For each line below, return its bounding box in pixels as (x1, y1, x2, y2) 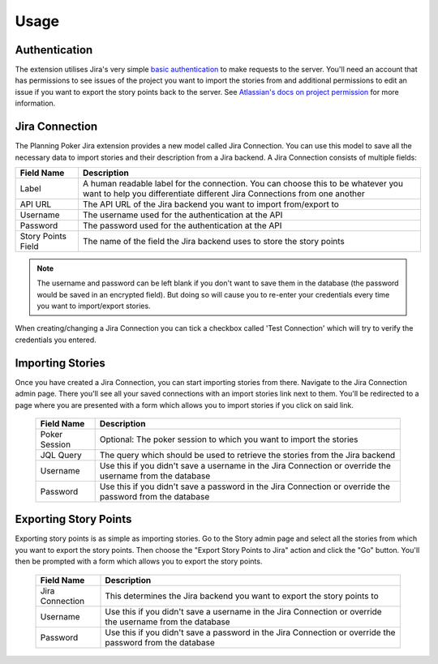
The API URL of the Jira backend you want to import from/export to (82, 199, 340, 210)
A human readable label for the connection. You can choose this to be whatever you (82, 178, 403, 189)
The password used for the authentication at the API (82, 220, 282, 231)
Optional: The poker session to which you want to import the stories (99, 434, 359, 445)
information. (15, 98, 56, 109)
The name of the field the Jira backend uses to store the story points (82, 235, 345, 246)
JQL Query (40, 449, 82, 461)
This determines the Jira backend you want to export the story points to (105, 590, 379, 602)
